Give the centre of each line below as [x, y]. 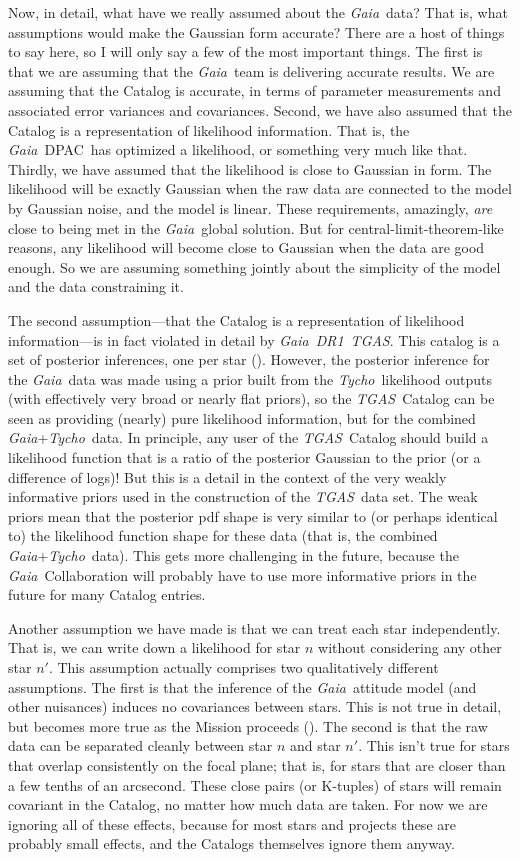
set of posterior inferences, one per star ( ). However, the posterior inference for [249, 359]
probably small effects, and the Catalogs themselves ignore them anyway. [231, 843]
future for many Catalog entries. [107, 594]
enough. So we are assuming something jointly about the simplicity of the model [254, 266]
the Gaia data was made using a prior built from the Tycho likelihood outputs [250, 378]
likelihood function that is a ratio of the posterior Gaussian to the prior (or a [244, 457]
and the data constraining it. [96, 286]
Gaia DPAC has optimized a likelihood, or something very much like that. [238, 149]
